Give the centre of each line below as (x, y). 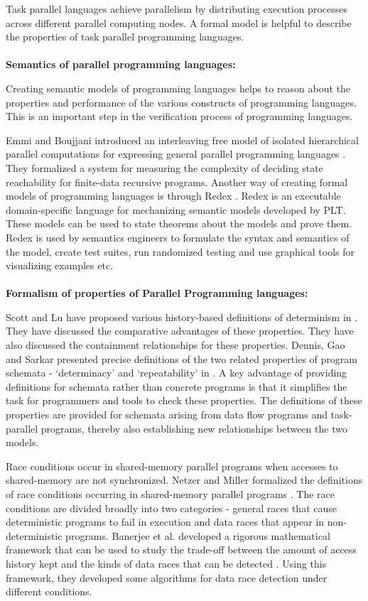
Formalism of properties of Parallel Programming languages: (157, 293)
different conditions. (49, 591)
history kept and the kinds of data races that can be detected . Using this (166, 563)
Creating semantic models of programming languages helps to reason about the (178, 88)
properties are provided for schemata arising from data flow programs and (167, 415)
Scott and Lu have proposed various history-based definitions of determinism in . (182, 316)
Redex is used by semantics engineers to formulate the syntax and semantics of (178, 237)
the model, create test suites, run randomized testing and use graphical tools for (180, 251)
